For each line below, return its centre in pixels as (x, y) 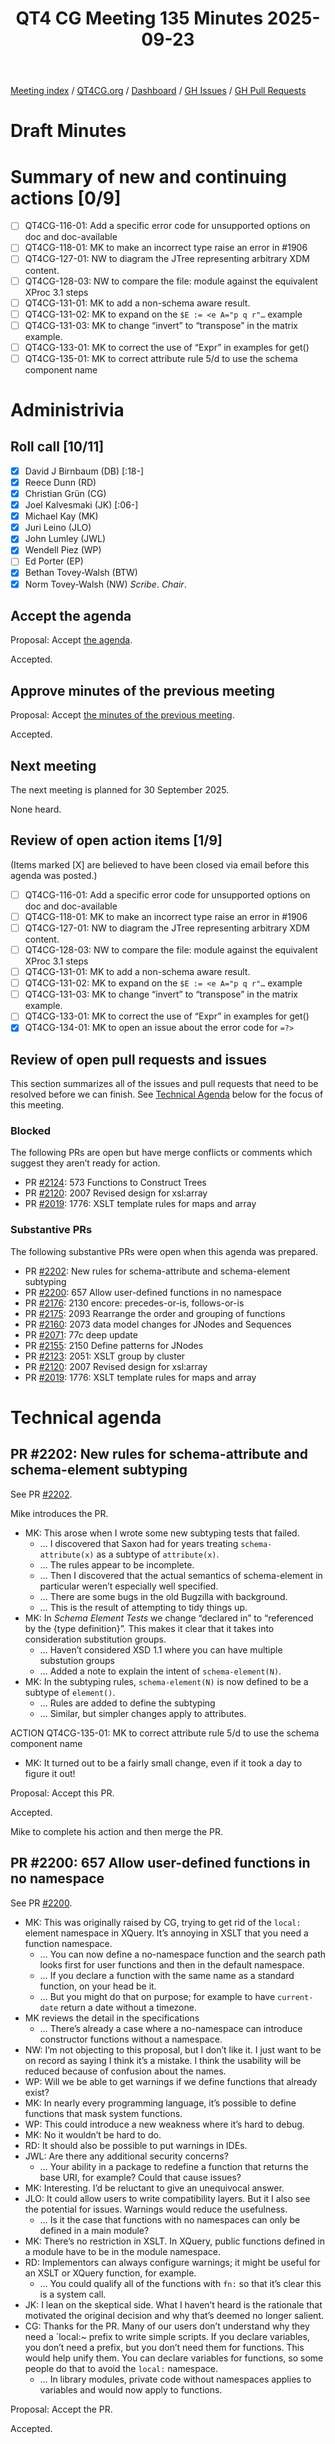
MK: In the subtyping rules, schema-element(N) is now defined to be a (166, 1681)
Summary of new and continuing (149, 176)
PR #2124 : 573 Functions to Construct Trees (115, 1183)
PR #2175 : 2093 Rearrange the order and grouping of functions (155, 1313)
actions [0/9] (66, 198)
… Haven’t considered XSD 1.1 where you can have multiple (161, 1649)
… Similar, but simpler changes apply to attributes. (143, 1713)
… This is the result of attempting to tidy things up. (143, 1607)
